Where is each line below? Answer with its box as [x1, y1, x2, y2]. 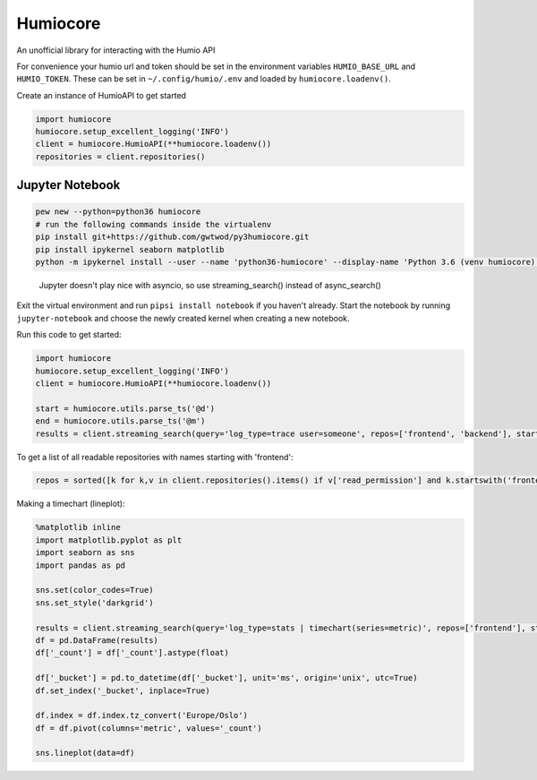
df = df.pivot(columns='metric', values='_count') [35, 723, 263, 733]
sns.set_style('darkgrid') [35, 597, 154, 608]
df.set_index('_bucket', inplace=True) [35, 685, 210, 696]
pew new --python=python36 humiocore [35, 207, 201, 217]
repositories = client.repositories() [35, 151, 206, 161]
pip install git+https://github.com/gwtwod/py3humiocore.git [35, 232, 310, 242]
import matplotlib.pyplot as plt [35, 535, 183, 545]
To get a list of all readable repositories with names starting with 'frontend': [16, 451, 294, 462]
